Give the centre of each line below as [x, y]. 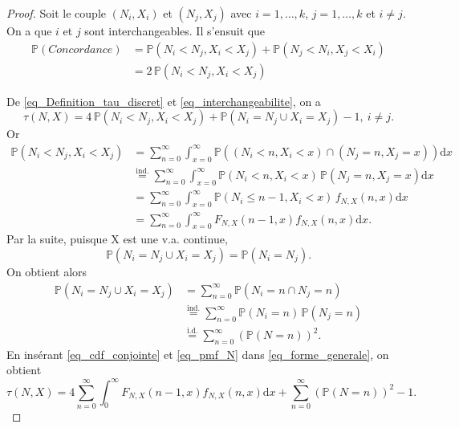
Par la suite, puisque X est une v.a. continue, [117, 239]
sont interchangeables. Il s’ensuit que [175, 31]
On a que [29, 31]
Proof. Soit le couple [56, 13]
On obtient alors [47, 271]
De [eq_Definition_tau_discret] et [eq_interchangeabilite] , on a [164, 101]
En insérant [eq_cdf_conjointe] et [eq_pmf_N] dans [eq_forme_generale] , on [198, 354]
